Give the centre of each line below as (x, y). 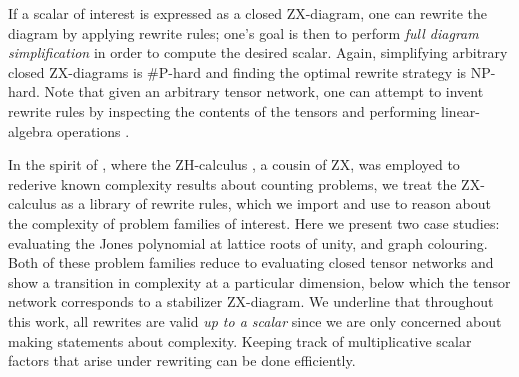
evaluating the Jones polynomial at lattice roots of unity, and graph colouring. (248, 242)
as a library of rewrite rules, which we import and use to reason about (275, 203)
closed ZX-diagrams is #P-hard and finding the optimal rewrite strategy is (237, 71)
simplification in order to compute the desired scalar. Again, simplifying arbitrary (258, 52)
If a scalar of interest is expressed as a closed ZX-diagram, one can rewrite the (248, 13)
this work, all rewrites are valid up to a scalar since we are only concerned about (255, 320)
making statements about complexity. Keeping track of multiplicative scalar (240, 340)
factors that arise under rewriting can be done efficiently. (182, 360)
